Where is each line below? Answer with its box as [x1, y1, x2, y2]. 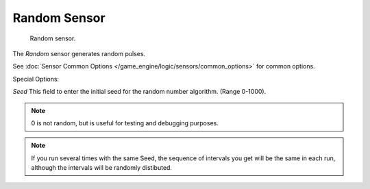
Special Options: [12, 75, 60, 83]
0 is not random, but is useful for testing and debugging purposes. [31, 118, 219, 127]
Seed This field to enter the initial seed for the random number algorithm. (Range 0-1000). [12, 88, 267, 96]
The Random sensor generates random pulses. [12, 49, 146, 58]
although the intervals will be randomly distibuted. [31, 164, 173, 172]
